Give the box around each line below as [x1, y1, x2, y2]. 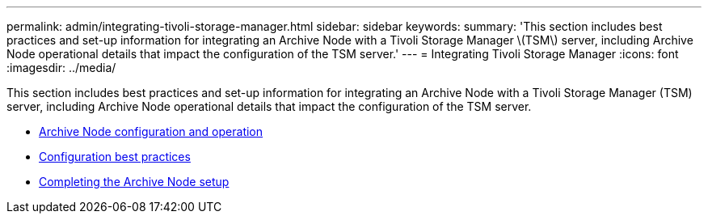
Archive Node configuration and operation [39, 125, 263, 138]
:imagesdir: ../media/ [6, 61, 116, 74]
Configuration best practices [39, 150, 191, 163]
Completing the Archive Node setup [39, 175, 230, 188]
